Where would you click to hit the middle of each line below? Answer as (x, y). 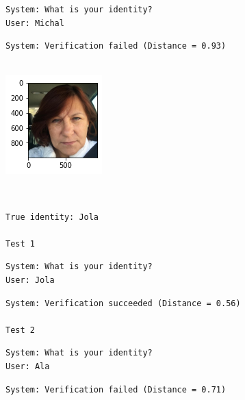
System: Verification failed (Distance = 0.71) (116, 389)
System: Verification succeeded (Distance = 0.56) (123, 303)
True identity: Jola (52, 217)
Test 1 (20, 243)
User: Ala (28, 366)
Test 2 (20, 330)
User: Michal (35, 23)
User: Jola (30, 280)
